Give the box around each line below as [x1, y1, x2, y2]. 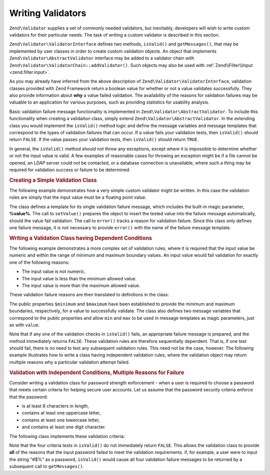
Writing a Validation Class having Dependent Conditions [9, 234, 152, 241]
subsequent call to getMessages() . [9, 463, 84, 469]
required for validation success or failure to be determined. [9, 167, 131, 173]
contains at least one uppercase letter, [21, 410, 101, 416]
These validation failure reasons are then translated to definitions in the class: [9, 292, 169, 298]
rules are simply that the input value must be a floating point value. [9, 194, 147, 200]
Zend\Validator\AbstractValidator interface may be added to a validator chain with [9, 55, 194, 61]
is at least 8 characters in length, [21, 403, 89, 409]
